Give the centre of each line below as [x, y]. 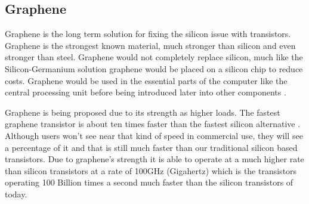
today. [16, 194]
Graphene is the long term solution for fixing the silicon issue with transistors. [148, 34]
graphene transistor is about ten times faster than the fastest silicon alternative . [153, 124]
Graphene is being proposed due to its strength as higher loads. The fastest [143, 112]
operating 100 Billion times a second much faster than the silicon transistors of [149, 182]
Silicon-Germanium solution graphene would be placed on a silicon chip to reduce [154, 68]
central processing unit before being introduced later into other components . [146, 92]
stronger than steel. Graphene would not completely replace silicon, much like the [154, 57]
